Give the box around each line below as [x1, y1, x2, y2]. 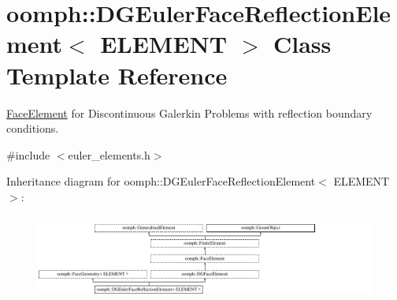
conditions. [6, 120, 59, 137]
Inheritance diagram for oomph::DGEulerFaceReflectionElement [6, 173, 316, 189]
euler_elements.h [68, 146, 150, 163]
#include [6, 146, 50, 163]
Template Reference [6, 58, 228, 91]
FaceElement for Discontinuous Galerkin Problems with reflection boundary [6, 104, 373, 121]
